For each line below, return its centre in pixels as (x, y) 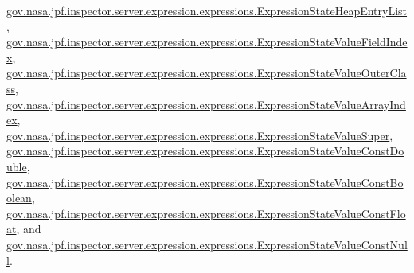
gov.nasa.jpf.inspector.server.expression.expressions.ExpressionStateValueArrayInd (206, 104)
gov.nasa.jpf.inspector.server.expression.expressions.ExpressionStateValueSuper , (200, 135)
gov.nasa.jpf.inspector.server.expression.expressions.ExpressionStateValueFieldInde (207, 42)
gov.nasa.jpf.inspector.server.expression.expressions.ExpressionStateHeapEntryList (207, 10)
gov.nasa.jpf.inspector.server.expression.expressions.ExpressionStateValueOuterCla (207, 73)
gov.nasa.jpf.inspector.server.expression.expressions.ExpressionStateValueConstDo (205, 151)
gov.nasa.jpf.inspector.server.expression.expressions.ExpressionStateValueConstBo (205, 182)
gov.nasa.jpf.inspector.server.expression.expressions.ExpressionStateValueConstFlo (206, 213)
